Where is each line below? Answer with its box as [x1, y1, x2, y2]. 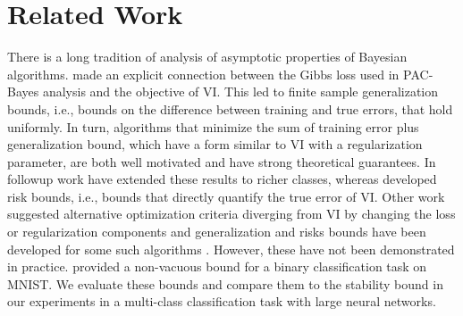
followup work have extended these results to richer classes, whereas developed [7, 170, 437, 188]
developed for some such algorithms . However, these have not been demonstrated [7, 239, 455, 258]
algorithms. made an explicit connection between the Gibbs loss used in [7, 64, 400, 83]
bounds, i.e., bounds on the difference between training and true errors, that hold [7, 99, 453, 118]
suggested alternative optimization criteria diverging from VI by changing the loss [7, 204, 456, 223]
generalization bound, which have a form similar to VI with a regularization [7, 135, 423, 154]
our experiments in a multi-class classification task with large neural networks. [7, 292, 436, 311]
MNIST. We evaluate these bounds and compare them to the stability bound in [7, 274, 443, 293]
